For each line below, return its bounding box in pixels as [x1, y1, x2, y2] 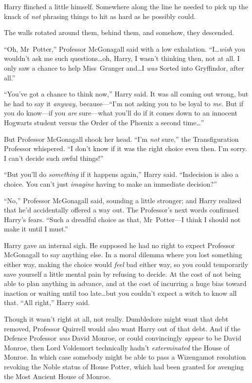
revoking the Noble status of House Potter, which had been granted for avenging [4, 362, 244, 371]
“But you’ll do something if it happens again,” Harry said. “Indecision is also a [4, 169, 239, 179]
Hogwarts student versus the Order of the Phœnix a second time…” [4, 117, 204, 127]
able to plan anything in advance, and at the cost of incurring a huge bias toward [4, 278, 247, 288]
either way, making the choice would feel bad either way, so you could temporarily [4, 259, 249, 269]
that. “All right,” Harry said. [4, 297, 90, 307]
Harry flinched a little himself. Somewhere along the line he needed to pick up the [4, 1, 248, 11]
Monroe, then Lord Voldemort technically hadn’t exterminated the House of [4, 342, 230, 352]
